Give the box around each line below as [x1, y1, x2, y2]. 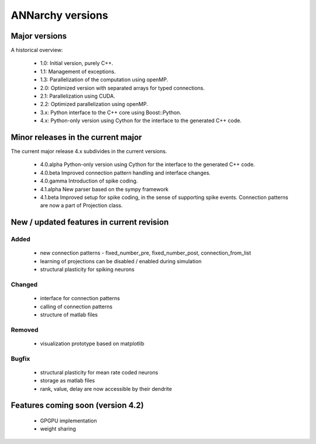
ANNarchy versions [11, 9, 108, 22]
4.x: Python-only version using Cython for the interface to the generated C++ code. [40, 117, 242, 124]
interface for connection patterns [40, 295, 120, 302]
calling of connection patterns [40, 303, 113, 310]
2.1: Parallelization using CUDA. [40, 92, 115, 99]
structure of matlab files [40, 311, 98, 318]
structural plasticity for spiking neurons [40, 266, 135, 273]
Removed [11, 325, 39, 333]
